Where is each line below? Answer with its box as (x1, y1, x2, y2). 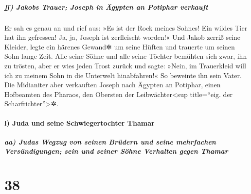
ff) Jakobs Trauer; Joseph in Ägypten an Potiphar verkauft (4, 1, 208, 12)
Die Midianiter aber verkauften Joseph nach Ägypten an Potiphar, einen (4, 80, 221, 90)
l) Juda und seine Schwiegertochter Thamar (4, 117, 155, 128)
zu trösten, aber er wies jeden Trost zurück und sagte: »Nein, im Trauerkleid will (4, 60, 246, 70)
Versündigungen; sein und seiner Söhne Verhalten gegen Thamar (4, 146, 228, 156)
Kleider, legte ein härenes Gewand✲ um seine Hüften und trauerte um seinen (4, 41, 235, 51)
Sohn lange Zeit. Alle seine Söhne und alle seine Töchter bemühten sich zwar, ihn (4, 51, 247, 61)
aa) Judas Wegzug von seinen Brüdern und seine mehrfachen (4, 136, 216, 146)
